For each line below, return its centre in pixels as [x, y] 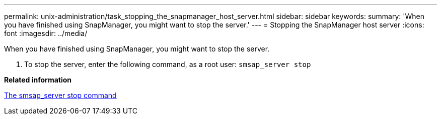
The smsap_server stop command [60, 95]
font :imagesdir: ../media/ [46, 33]
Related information [38, 80]
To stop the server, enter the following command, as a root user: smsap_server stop [168, 64]
